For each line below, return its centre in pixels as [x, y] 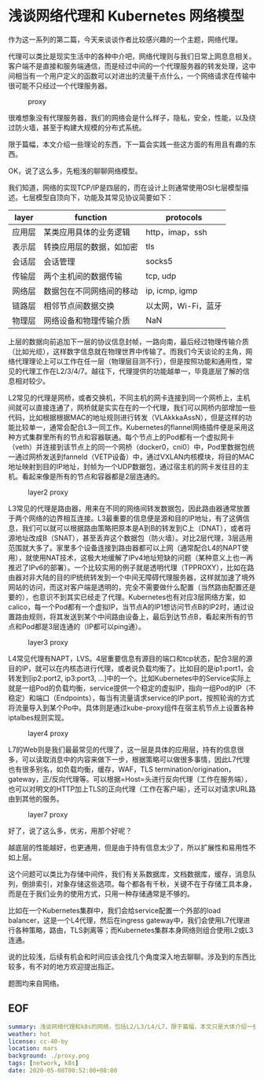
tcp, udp [161, 276]
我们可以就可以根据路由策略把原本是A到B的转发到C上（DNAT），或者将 [136, 528]
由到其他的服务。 [36, 798]
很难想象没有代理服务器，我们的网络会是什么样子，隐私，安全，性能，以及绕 [132, 117]
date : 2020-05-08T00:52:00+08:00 [63, 1071]
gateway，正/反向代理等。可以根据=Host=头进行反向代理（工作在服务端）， [130, 779]
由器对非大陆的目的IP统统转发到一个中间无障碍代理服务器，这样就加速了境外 [132, 577]
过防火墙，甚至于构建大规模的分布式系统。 [77, 128]
